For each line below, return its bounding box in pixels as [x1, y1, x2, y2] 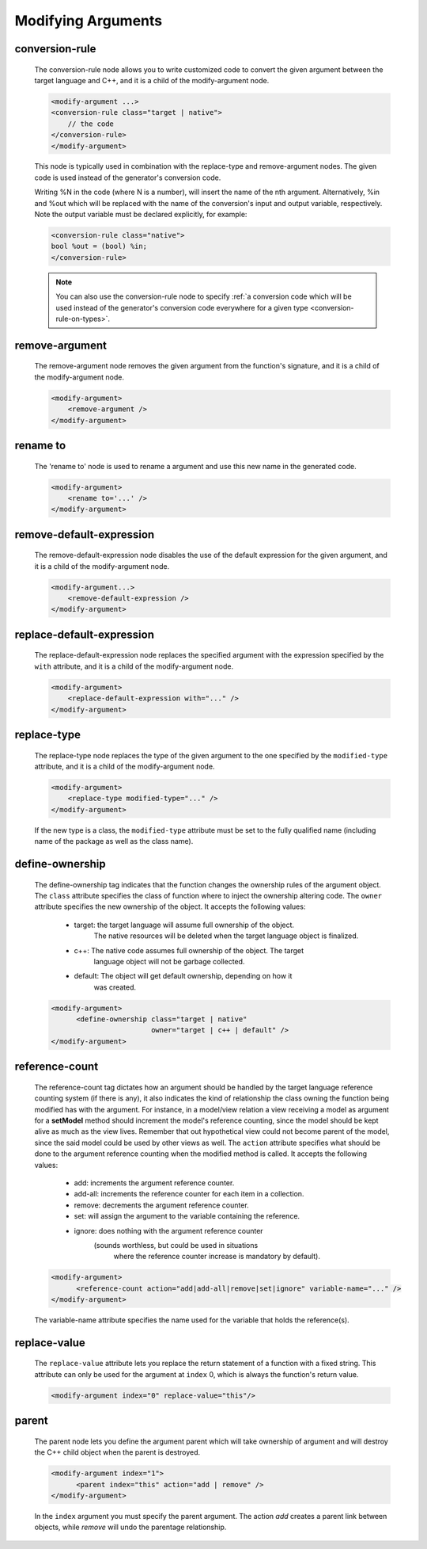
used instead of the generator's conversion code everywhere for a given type [55, 303, 308, 312]
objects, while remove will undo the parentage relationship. [34, 1522, 227, 1532]
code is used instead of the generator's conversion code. [34, 173, 221, 182]
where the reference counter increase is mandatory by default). [113, 1252, 320, 1261]
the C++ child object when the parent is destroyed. [34, 1448, 201, 1457]
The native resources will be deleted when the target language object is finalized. [93, 931, 359, 940]
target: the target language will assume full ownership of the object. [74, 920, 295, 929]
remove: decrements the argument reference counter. [74, 1200, 249, 1210]
